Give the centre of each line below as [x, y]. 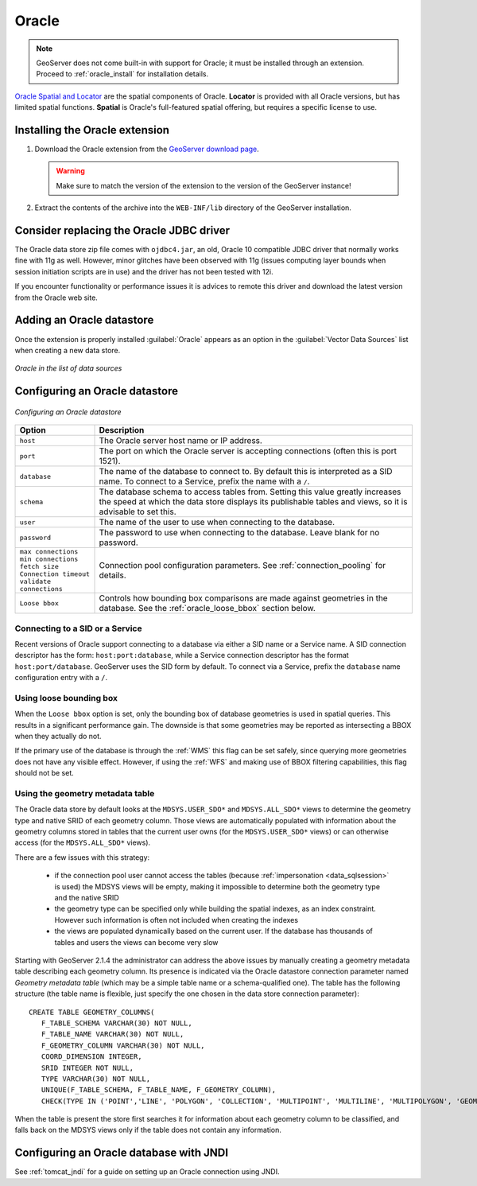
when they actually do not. [58, 736]
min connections [49, 560]
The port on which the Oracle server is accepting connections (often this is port [248, 451]
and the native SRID [87, 898]
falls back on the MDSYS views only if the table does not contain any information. [148, 1130]
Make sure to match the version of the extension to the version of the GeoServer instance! [204, 185]
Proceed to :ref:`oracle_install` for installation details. [122, 74]
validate [35, 582]
